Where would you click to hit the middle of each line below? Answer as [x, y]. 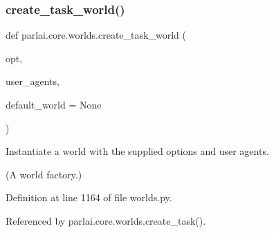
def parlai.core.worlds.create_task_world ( [96, 35]
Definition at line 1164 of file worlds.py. [89, 197]
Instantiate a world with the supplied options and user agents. [137, 151]
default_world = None [54, 104]
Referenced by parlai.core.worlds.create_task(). [106, 220]
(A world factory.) [44, 174]
